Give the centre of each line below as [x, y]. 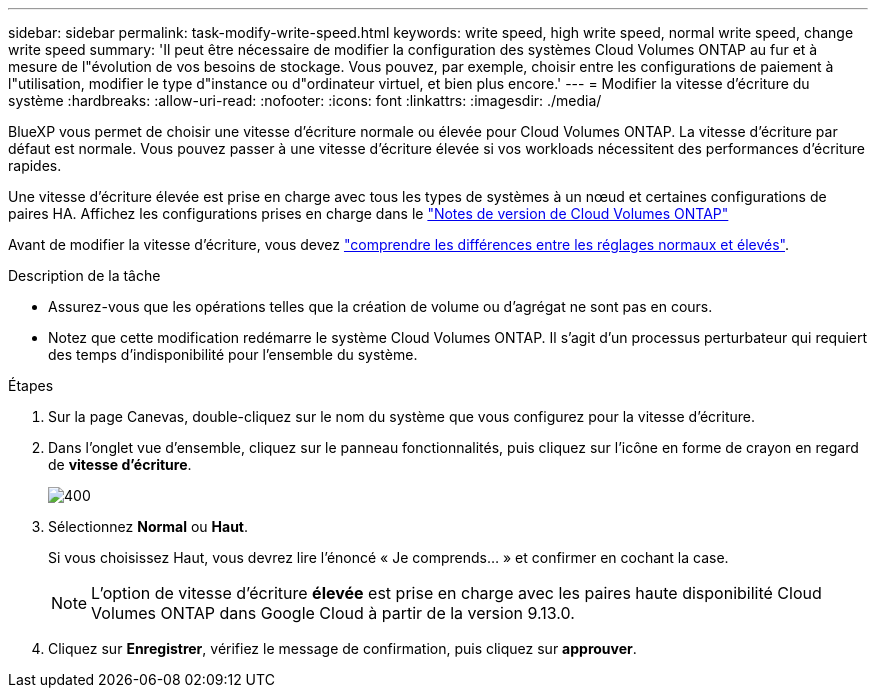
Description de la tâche [84, 275]
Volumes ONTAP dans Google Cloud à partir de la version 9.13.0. [333, 613]
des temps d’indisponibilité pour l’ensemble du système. [233, 354]
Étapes [31, 385]
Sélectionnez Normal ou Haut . [148, 526]
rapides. [35, 165]
